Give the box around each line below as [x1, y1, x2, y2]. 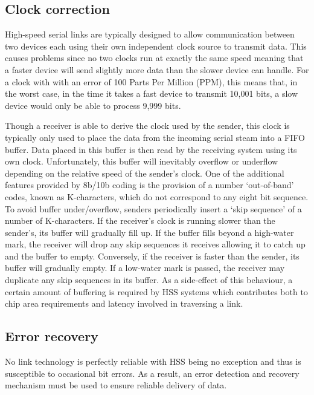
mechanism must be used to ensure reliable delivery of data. [5, 379, 227, 391]
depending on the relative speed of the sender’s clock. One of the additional [5, 166, 284, 179]
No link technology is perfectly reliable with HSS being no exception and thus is [5, 355, 301, 368]
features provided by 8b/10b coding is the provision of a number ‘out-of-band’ [5, 178, 294, 191]
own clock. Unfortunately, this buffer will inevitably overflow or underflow [5, 155, 278, 168]
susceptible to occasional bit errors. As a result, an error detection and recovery [5, 367, 300, 379]
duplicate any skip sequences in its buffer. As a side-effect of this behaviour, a [5, 273, 293, 286]
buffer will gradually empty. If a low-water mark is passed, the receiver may [5, 261, 285, 274]
